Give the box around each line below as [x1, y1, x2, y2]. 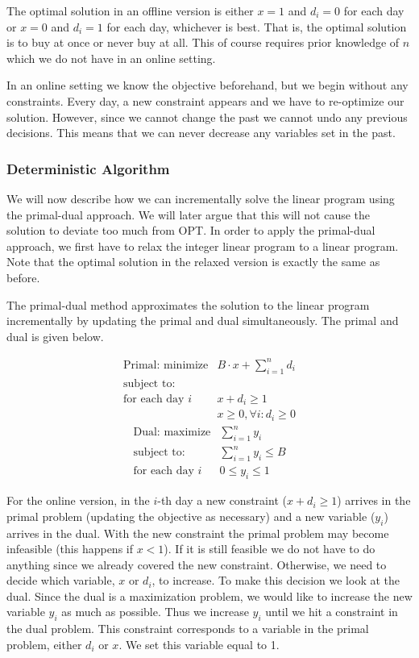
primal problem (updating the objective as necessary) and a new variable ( [6, 507, 375, 524]
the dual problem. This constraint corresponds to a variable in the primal [6, 620, 369, 637]
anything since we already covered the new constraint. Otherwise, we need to [6, 556, 387, 573]
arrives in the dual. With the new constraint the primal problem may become [6, 524, 389, 541]
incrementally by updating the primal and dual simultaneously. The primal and [6, 312, 399, 329]
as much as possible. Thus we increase [61, 603, 249, 620]
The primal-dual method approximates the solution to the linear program [6, 296, 370, 313]
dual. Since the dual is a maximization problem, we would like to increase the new [6, 587, 413, 604]
